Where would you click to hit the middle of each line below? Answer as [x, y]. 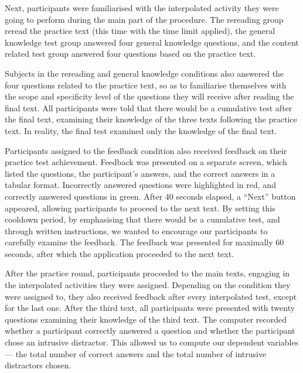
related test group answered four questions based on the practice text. [130, 54]
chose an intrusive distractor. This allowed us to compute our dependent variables [152, 342]
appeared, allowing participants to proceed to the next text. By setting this [140, 208]
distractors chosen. [38, 365]
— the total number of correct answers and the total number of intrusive [136, 353]
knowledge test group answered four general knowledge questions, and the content [152, 42]
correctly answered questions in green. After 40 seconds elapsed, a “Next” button [150, 196]
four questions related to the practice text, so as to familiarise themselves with [146, 85]
